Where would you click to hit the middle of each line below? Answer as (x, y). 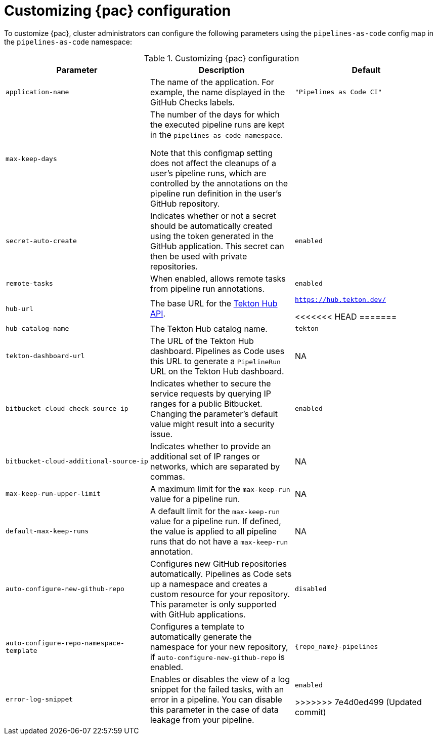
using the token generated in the (212, 236)
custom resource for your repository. (220, 594)
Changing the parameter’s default (214, 414)
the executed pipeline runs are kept (217, 124)
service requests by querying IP (210, 393)
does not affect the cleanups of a (213, 163)
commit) (310, 712)
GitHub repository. (185, 203)
